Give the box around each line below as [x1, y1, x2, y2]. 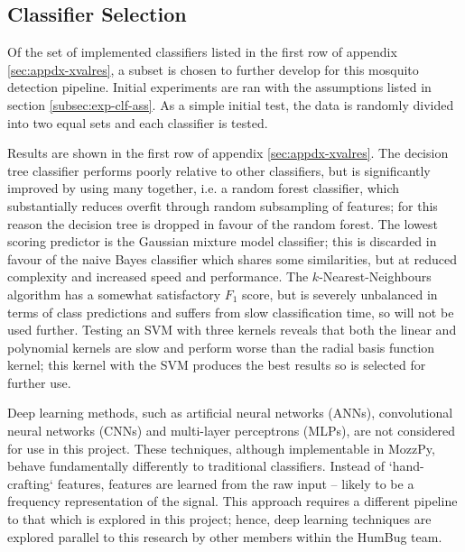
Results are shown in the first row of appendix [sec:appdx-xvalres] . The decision [7, 143, 449, 162]
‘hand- [388, 456, 424, 475]
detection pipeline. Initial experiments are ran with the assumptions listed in [7, 78, 432, 97]
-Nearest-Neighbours [319, 267, 432, 286]
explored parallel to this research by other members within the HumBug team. [7, 527, 442, 546]
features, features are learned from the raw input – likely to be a [57, 474, 414, 492]
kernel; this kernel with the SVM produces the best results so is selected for [7, 355, 426, 374]
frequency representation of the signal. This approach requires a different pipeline [7, 492, 458, 511]
